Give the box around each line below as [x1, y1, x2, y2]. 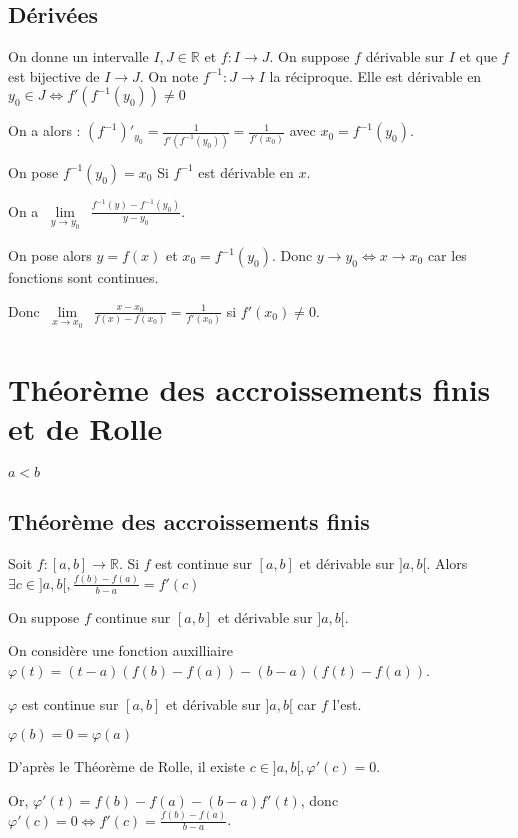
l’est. [332, 693, 362, 714]
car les [427, 245, 467, 266]
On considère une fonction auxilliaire [8, 640, 233, 661]
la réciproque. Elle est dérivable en [269, 65, 482, 86]
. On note [139, 65, 199, 86]
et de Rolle [8, 407, 163, 448]
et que [459, 46, 498, 67]
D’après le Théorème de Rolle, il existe [8, 756, 246, 777]
